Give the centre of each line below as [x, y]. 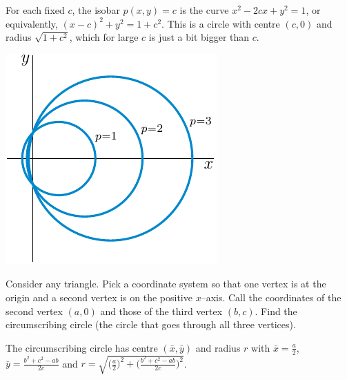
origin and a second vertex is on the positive [99, 297]
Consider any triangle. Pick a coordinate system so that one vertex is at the [166, 284]
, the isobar [96, 10]
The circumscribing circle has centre [82, 347]
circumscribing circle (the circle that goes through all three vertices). [151, 324]
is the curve [204, 10]
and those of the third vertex [161, 311]
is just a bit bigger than [199, 37]
